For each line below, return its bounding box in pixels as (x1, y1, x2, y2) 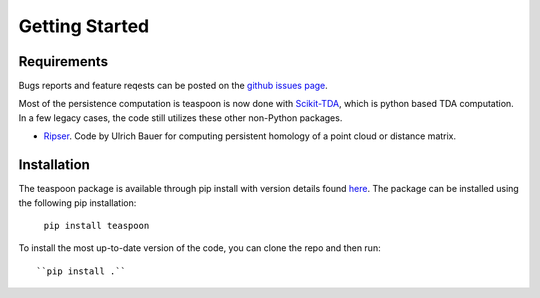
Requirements (18, 53, 109, 70)
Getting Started (18, 15, 150, 37)
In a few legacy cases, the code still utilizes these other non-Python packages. (18, 111, 343, 124)
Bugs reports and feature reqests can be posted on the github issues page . (18, 80, 329, 92)
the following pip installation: (18, 196, 137, 209)
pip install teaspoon (43, 220, 150, 231)
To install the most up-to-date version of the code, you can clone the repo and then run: (18, 242, 381, 254)
